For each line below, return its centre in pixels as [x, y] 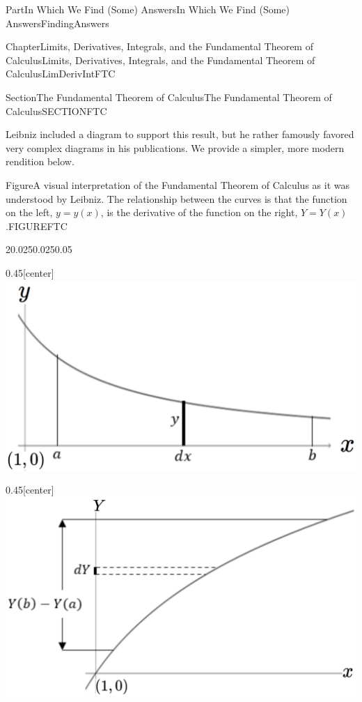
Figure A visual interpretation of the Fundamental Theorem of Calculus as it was [178, 184]
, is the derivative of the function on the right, [199, 212]
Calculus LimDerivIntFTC [61, 74]
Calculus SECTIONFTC [56, 110]
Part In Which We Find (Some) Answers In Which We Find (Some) [148, 9]
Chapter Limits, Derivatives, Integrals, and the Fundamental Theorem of [159, 46]
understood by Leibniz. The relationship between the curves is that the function [176, 198]
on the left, [29, 212]
